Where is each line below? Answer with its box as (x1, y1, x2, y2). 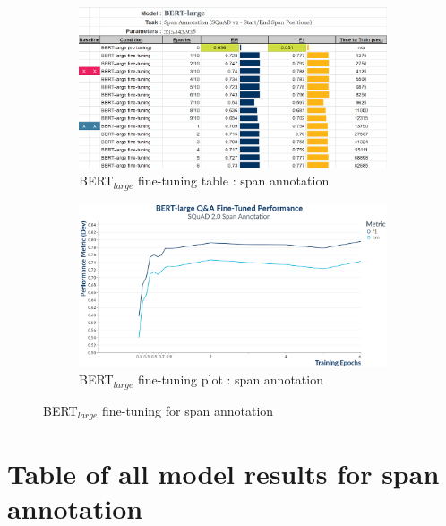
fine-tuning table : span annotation (137, 171, 330, 190)
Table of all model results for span (7, 454, 440, 491)
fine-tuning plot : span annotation (137, 370, 323, 389)
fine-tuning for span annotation (101, 401, 274, 419)
